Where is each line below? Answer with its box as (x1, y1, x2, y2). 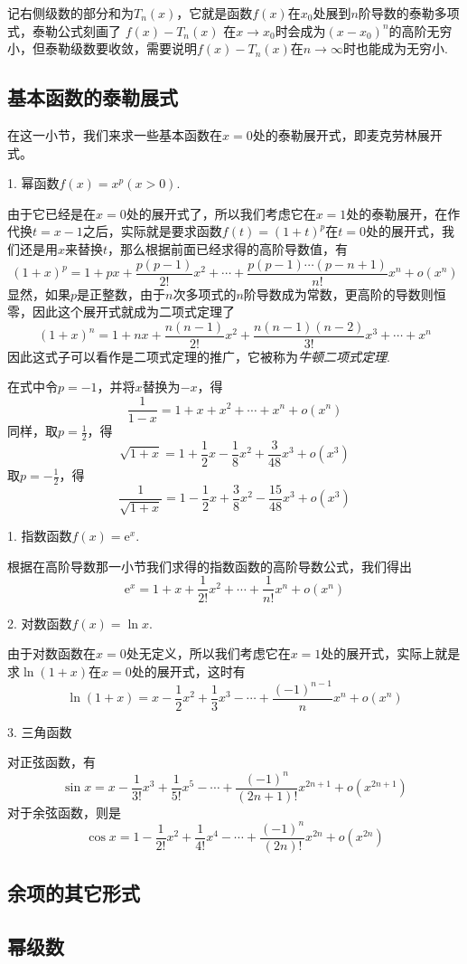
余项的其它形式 (7, 879, 140, 907)
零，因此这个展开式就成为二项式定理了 (7, 302, 235, 321)
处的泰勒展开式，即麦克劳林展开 (252, 125, 443, 144)
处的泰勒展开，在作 (346, 203, 461, 222)
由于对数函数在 (7, 644, 96, 663)
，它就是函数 (176, 4, 253, 22)
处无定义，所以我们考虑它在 (126, 644, 291, 663)
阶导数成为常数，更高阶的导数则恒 (243, 284, 446, 303)
